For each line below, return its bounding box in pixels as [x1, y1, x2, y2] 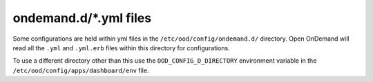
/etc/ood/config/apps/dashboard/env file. [12, 66, 149, 74]
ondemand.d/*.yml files [12, 10, 152, 25]
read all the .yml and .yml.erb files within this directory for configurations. [12, 43, 231, 52]
